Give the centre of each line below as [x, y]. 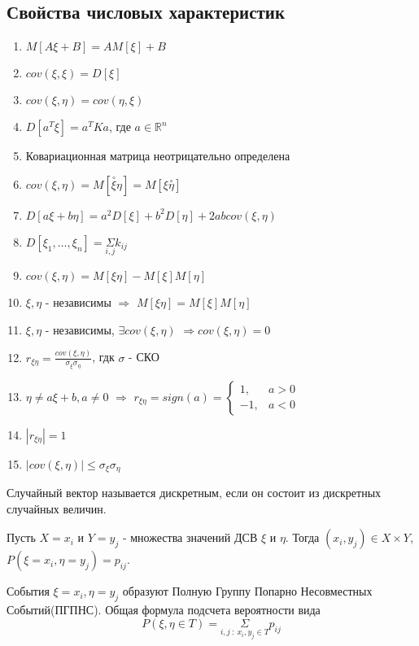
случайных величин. [57, 508]
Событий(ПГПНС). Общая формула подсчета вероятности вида [164, 610]
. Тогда [302, 537]
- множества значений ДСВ [190, 537]
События [28, 591]
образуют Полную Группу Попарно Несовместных [247, 591]
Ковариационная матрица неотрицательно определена [158, 156]
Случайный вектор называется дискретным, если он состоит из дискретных [194, 493]
